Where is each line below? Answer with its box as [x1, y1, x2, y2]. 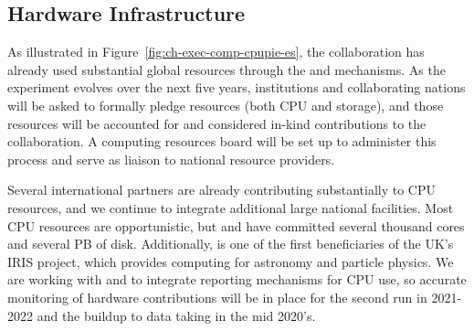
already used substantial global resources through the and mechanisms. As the [7, 59, 446, 79]
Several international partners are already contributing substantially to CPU [7, 180, 436, 199]
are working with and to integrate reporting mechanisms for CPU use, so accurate [7, 270, 467, 289]
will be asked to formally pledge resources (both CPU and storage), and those [7, 95, 444, 114]
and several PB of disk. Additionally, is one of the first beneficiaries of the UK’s [7, 234, 454, 253]
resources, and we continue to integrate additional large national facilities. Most [7, 198, 454, 217]
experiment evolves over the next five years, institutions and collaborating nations [7, 78, 466, 97]
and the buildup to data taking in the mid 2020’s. [37, 305, 316, 325]
